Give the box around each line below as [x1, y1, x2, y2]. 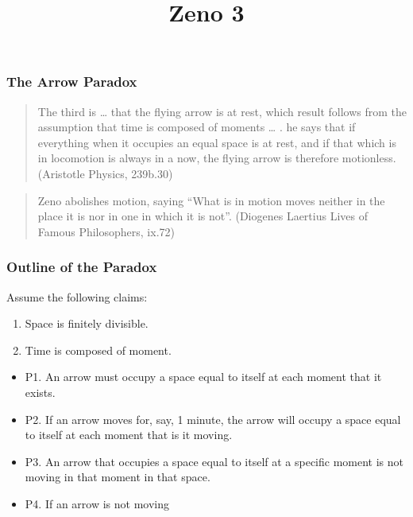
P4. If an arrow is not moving [25, 495, 169, 511]
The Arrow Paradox [6, 72, 137, 91]
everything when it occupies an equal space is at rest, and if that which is [37, 134, 396, 150]
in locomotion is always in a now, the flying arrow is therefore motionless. [37, 150, 396, 166]
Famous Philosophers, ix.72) [37, 223, 175, 239]
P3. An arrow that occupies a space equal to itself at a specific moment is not [25, 453, 404, 469]
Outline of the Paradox [6, 257, 157, 277]
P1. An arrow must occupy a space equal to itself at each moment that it [25, 368, 382, 385]
